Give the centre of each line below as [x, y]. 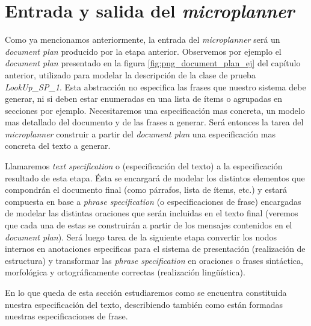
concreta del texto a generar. [58, 146]
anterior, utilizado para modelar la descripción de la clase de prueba [130, 74]
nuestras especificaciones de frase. [66, 316]
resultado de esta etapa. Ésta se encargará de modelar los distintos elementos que [155, 177]
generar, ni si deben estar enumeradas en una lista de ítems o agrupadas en [144, 99]
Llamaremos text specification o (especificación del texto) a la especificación [144, 166]
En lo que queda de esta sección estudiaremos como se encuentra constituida [146, 292]
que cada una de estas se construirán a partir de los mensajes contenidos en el [149, 225]
